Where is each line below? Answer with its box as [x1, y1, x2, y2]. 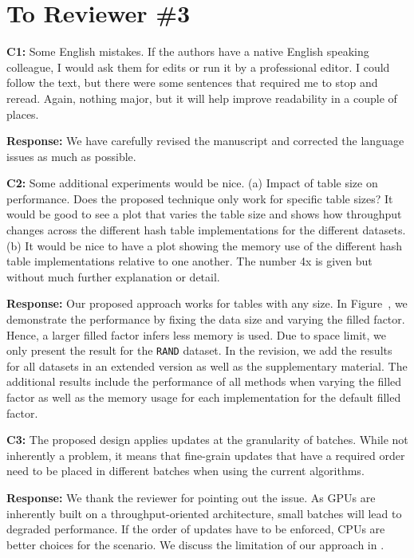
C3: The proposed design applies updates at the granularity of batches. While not [6, 431, 408, 448]
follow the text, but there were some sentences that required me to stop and [6, 74, 378, 91]
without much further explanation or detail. [6, 268, 220, 285]
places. [6, 105, 39, 122]
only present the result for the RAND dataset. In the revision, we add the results [6, 342, 392, 359]
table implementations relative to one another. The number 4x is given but [6, 253, 373, 269]
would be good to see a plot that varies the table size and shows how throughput [6, 206, 402, 222]
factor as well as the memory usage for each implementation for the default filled [6, 389, 401, 406]
